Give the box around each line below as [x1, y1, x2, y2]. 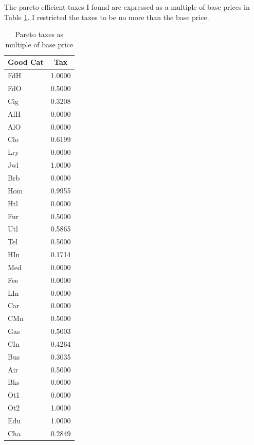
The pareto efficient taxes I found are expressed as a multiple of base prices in [4, 2, 250, 12]
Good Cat [8, 57, 44, 67]
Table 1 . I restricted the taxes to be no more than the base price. [4, 11, 209, 22]
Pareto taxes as [15, 29, 64, 40]
